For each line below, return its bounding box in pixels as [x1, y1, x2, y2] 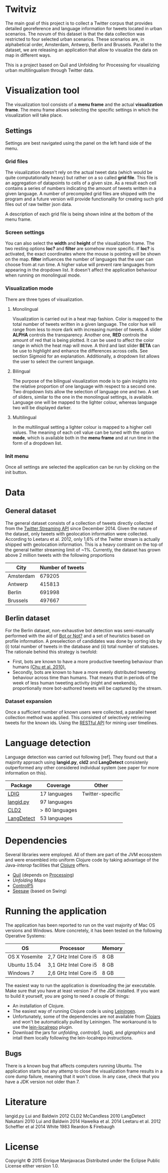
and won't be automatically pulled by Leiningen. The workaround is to [12, 1018, 157, 1025]
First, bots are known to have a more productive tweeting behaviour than [12, 658, 163, 664]
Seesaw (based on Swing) [12, 888, 67, 894]
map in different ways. [5, 52, 52, 58]
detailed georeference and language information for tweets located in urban [5, 25, 162, 31]
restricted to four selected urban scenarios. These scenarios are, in [5, 36, 144, 42]
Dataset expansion [5, 697, 52, 705]
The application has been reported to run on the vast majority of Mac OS [5, 922, 155, 928]
